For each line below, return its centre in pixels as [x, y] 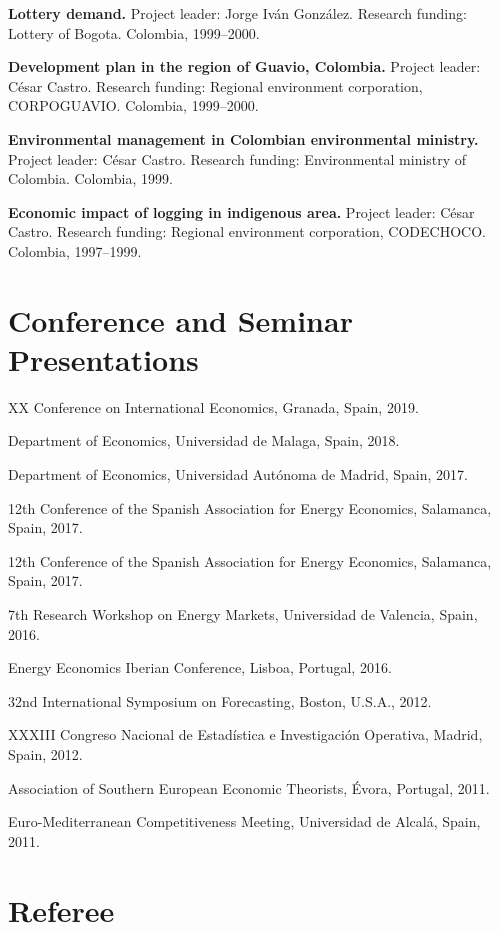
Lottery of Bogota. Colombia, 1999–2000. [134, 32]
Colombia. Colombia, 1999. [90, 178]
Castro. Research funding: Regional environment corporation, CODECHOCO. [247, 231]
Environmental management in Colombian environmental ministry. [243, 138]
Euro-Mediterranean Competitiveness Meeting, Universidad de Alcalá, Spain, [244, 821]
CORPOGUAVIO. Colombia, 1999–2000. [133, 105]
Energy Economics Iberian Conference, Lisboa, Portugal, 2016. [200, 667]
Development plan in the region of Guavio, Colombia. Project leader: [244, 66]
